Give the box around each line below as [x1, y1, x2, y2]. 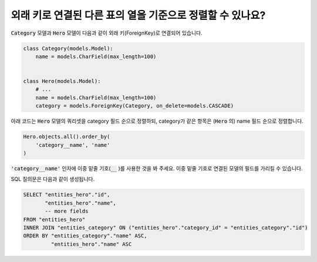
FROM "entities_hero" [23, 216, 86, 223]
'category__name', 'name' [35, 142, 110, 148]
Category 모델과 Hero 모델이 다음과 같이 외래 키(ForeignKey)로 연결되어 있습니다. [11, 29, 203, 36]
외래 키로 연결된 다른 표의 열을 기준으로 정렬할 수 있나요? [11, 9, 266, 22]
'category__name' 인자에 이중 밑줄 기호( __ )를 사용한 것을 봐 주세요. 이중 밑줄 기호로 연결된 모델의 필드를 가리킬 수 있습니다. [11, 165, 303, 172]
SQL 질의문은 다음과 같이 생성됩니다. [11, 176, 95, 183]
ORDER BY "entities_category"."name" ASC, [23, 233, 147, 239]
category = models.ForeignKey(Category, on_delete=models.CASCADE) [35, 103, 234, 109]
